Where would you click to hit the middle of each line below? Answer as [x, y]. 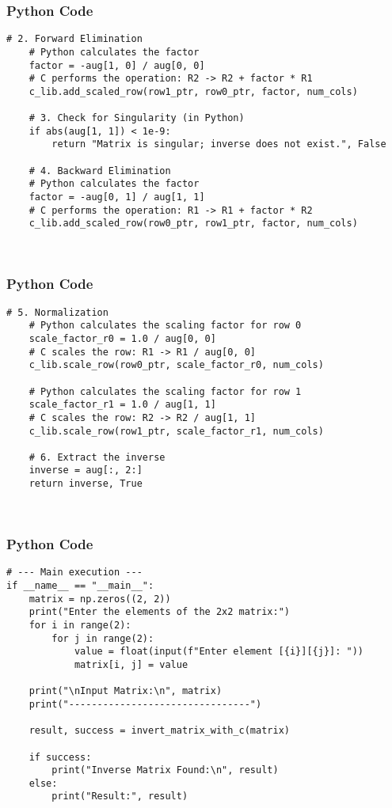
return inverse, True [86, 484]
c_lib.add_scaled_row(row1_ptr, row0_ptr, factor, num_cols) [193, 91]
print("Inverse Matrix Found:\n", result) [165, 770]
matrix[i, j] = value [131, 664]
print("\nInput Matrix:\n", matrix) [126, 691]
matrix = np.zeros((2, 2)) [100, 599]
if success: [60, 757]
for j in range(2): [103, 638]
